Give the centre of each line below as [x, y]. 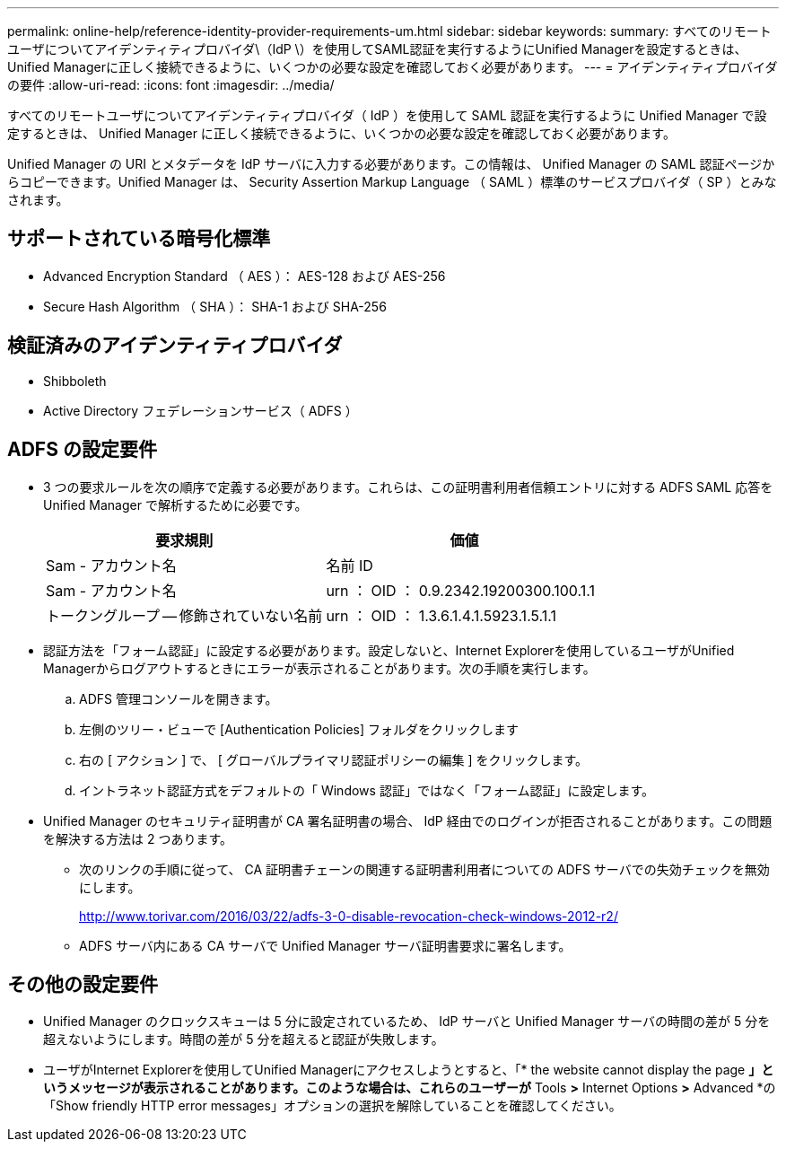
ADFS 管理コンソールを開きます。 [179, 698]
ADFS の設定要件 [82, 450]
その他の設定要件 [83, 984]
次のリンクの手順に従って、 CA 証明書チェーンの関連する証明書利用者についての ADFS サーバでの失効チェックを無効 [424, 869]
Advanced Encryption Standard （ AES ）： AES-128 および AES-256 [245, 276]
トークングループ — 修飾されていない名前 [184, 615]
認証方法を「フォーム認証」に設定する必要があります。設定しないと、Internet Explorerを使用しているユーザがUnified [389, 650]
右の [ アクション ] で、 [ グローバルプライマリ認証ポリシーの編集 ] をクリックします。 [334, 759]
